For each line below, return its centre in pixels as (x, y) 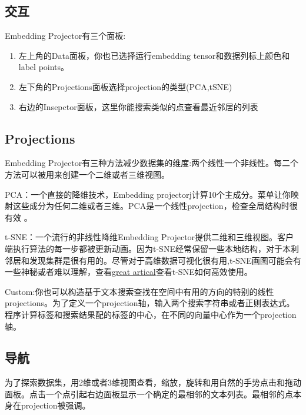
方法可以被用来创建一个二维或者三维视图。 (87, 174)
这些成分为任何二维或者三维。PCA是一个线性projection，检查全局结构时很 (155, 206)
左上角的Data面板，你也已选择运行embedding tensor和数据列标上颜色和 (154, 55)
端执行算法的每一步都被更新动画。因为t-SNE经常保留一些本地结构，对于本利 (152, 248)
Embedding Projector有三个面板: (65, 36)
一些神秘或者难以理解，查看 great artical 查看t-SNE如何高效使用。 (129, 272)
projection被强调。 (56, 405)
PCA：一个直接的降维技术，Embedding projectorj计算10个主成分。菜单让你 (148, 194)
